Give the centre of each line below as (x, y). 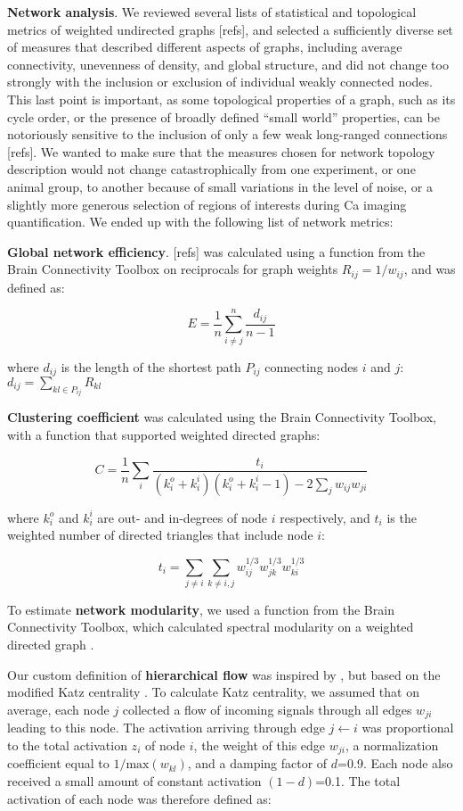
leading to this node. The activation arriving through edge (166, 728)
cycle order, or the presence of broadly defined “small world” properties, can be (223, 116)
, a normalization (392, 745)
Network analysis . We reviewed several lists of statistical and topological (212, 12)
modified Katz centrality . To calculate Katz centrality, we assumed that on (213, 692)
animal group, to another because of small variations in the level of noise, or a (220, 186)
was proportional (408, 728)
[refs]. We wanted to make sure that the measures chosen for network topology (221, 151)
